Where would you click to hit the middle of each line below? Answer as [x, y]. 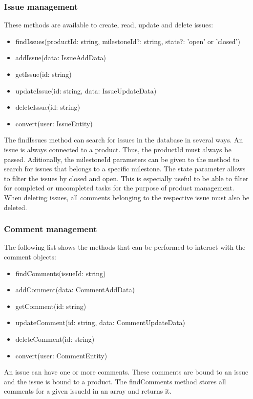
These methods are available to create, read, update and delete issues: [109, 25]
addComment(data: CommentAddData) [75, 290]
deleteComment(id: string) [55, 339]
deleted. [16, 207]
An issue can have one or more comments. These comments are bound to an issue [126, 372]
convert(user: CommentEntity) [61, 355]
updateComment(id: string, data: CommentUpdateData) [100, 322]
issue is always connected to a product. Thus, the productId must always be [118, 149]
